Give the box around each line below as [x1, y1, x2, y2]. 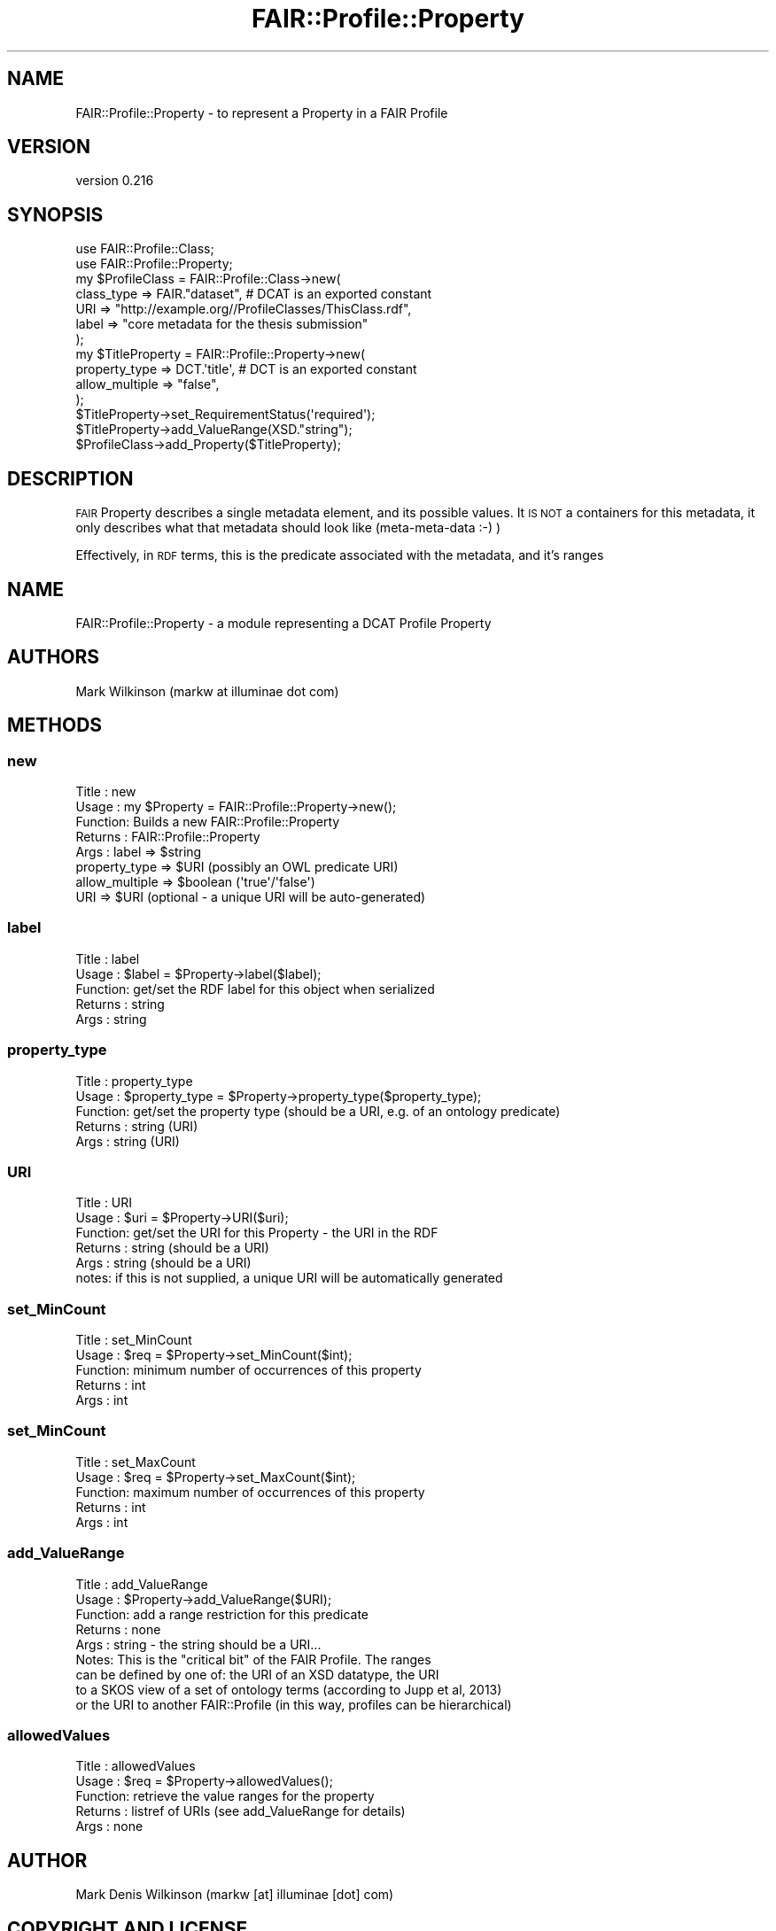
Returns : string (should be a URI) [75, 1240, 269, 1256]
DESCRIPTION [7, 467, 134, 490]
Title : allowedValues [75, 1758, 196, 1774]
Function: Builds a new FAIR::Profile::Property [75, 814, 340, 830]
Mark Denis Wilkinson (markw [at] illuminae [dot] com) [75, 1887, 394, 1903]
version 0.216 [75, 173, 154, 189]
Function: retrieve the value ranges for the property [75, 1788, 375, 1804]
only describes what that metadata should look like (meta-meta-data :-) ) [75, 520, 501, 536]
